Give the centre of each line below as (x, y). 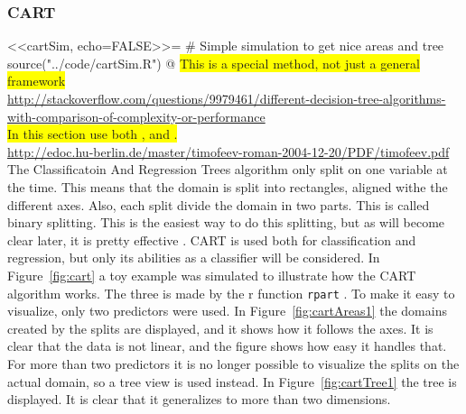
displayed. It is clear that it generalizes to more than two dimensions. (199, 399)
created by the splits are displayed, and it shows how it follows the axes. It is (220, 328)
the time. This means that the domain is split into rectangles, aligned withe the (228, 186)
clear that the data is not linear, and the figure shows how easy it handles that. (227, 346)
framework (37, 81)
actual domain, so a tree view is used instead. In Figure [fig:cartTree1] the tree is (232, 381)
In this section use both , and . (93, 134)
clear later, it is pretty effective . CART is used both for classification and (212, 239)
